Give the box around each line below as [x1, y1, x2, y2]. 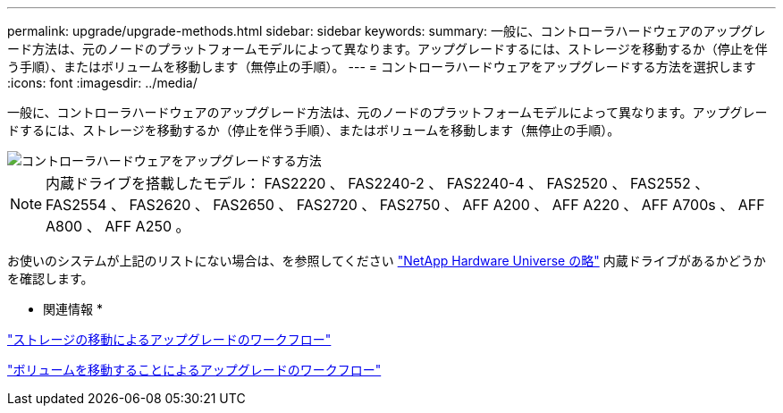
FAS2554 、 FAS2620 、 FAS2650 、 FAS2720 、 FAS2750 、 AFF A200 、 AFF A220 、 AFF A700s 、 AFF [46, 196, 765, 214]
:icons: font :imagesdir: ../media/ [7, 75, 198, 90]
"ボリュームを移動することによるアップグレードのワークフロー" [7, 362, 382, 377]
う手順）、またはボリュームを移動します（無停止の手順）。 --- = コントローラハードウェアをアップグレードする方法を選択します [7, 59, 756, 74]
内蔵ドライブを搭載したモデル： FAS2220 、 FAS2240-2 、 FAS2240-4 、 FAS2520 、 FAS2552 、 [46, 174, 710, 192]
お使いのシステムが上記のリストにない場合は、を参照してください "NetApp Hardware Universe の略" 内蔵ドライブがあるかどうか [7, 253, 766, 268]
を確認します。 [7, 271, 94, 286]
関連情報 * [43, 301, 103, 316]
